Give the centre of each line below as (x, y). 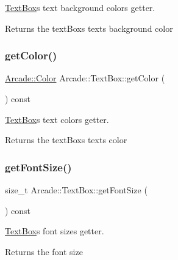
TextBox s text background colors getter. (80, 7)
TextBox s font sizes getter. (55, 231)
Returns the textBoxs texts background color (89, 28)
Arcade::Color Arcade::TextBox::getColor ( (85, 78)
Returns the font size (44, 251)
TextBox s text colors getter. (57, 119)
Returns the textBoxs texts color (66, 140)
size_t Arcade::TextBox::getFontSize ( (76, 190)
